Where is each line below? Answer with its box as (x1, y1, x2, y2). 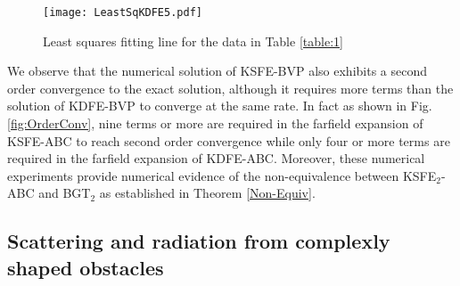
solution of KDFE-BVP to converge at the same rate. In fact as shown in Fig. (7, 96, 432, 115)
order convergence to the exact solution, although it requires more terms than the (7, 78, 454, 97)
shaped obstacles (7, 253, 164, 281)
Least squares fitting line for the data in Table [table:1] (43, 31, 343, 50)
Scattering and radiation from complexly (7, 227, 390, 255)
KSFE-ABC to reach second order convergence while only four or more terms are (7, 131, 450, 150)
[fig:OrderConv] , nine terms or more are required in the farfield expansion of (7, 114, 423, 133)
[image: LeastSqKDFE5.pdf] (43, 6, 202, 19)
